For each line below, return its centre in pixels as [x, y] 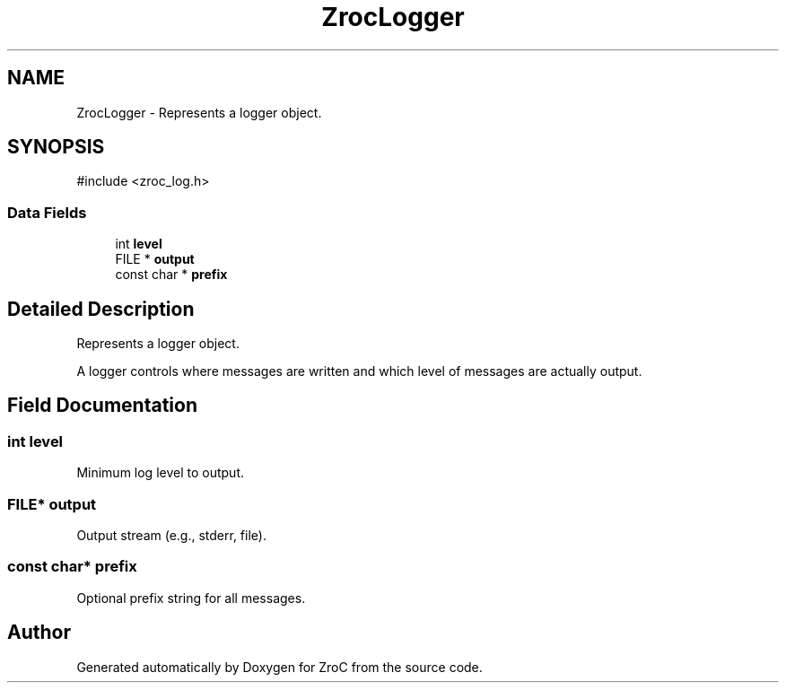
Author [39, 633]
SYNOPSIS [56, 147]
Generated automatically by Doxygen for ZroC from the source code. [279, 667]
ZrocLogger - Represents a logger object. [199, 112]
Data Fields [47, 212]
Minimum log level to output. [160, 473]
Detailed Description [101, 309]
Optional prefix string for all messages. [191, 598]
